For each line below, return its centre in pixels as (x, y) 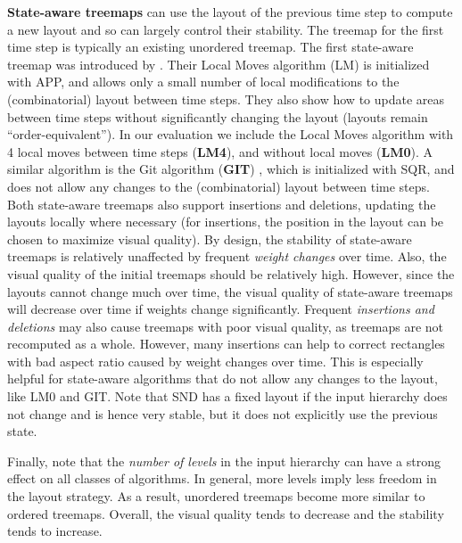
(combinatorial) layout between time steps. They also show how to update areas (226, 99)
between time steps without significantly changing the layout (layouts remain (218, 116)
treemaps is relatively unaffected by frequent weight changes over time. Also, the (227, 256)
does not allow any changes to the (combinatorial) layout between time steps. (219, 186)
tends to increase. (55, 531)
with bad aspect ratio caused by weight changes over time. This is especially (215, 361)
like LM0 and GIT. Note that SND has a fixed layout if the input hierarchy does (227, 396)
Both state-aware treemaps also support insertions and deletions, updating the (222, 204)
